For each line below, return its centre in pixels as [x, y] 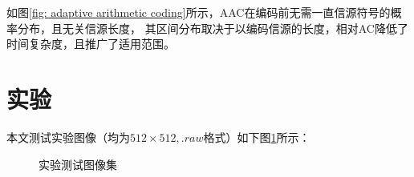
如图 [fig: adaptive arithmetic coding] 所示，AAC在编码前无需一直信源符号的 [199, 12]
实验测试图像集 [78, 164]
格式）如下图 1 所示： [257, 137]
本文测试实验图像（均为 [68, 137]
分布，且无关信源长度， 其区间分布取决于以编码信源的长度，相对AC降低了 [213, 28]
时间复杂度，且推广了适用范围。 [91, 44]
